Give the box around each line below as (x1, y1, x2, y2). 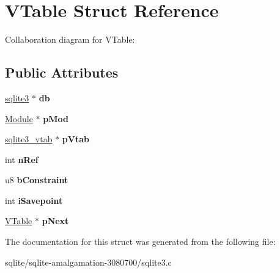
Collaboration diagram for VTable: (5, 33, 135, 46)
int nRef (5, 153, 39, 166)
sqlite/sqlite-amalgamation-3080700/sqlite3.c (5, 255, 172, 268)
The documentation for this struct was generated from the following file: (5, 235, 276, 248)
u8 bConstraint (5, 173, 68, 186)
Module (5, 112, 33, 125)
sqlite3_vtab (5, 133, 53, 145)
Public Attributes (5, 63, 119, 82)
